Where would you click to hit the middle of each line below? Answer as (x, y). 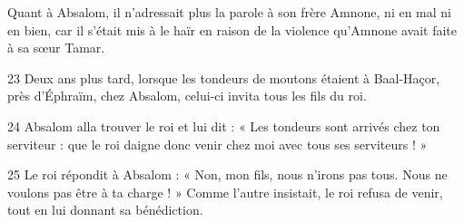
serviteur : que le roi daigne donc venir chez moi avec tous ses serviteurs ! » (217, 144)
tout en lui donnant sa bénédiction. (105, 210)
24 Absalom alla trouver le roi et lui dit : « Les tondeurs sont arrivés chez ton (224, 125)
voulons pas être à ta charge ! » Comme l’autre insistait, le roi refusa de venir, (225, 192)
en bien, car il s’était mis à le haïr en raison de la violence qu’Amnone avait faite (232, 29)
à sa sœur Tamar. (56, 48)
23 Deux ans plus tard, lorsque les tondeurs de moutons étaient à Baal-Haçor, (224, 77)
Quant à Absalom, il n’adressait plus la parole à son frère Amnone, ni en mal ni (229, 12)
